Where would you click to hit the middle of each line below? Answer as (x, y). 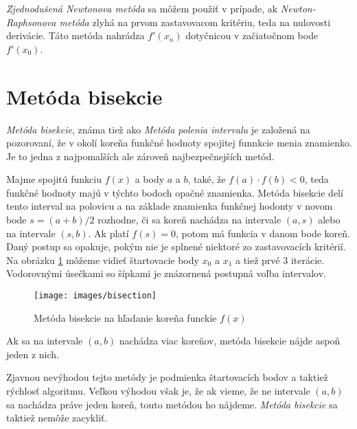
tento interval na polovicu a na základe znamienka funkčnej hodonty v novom (170, 206)
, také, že (207, 179)
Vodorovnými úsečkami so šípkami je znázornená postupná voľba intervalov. (166, 273)
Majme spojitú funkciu (54, 179)
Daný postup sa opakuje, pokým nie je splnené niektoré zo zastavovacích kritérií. (176, 246)
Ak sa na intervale (45, 341)
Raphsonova (31, 22)
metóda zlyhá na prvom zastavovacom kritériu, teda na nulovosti (195, 22)
